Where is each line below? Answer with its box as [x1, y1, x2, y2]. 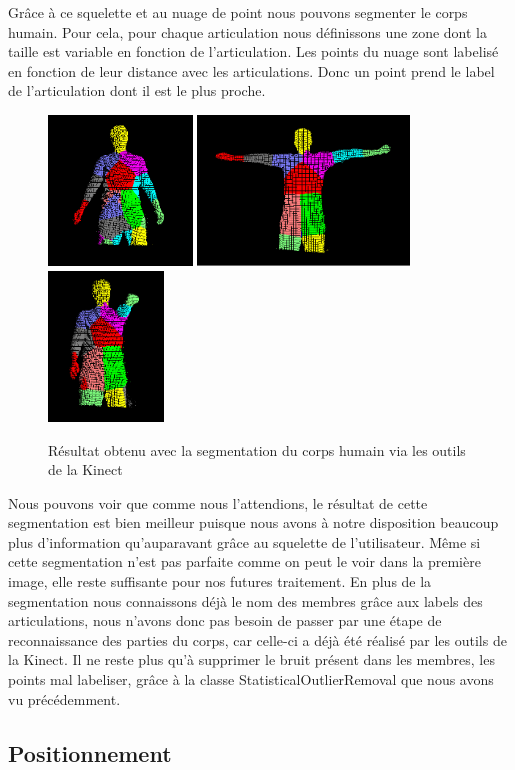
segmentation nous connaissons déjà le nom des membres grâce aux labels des [8, 590, 483, 611]
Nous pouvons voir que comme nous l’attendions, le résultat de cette [8, 492, 428, 513]
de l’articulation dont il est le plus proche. [8, 80, 266, 101]
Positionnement [8, 737, 172, 768]
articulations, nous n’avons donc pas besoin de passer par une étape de [8, 610, 442, 631]
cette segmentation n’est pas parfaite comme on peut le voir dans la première [8, 551, 481, 572]
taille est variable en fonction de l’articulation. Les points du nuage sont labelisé [8, 41, 499, 62]
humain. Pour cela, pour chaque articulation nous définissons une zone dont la [8, 21, 487, 42]
